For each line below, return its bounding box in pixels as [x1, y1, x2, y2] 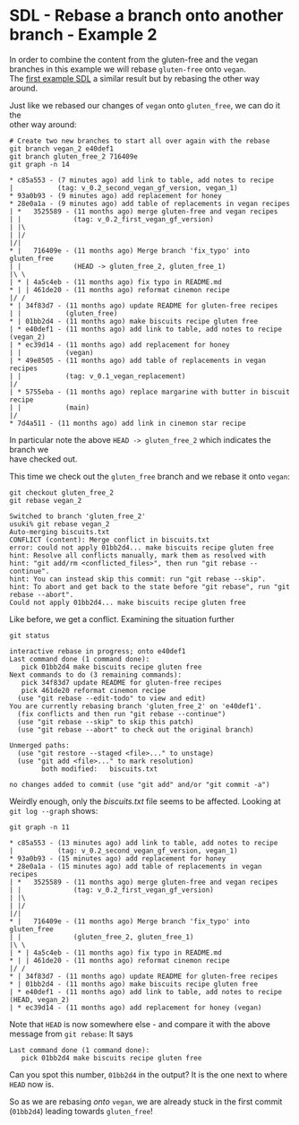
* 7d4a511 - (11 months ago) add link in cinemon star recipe [9, 419, 246, 428]
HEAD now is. [9, 1078, 55, 1089]
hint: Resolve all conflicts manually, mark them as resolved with [9, 550, 267, 560]
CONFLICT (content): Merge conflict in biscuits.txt [9, 535, 210, 544]
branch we [9, 444, 49, 454]
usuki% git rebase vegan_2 [9, 519, 110, 529]
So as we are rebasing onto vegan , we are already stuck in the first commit [9, 1095, 283, 1107]
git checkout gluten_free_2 [9, 488, 115, 498]
